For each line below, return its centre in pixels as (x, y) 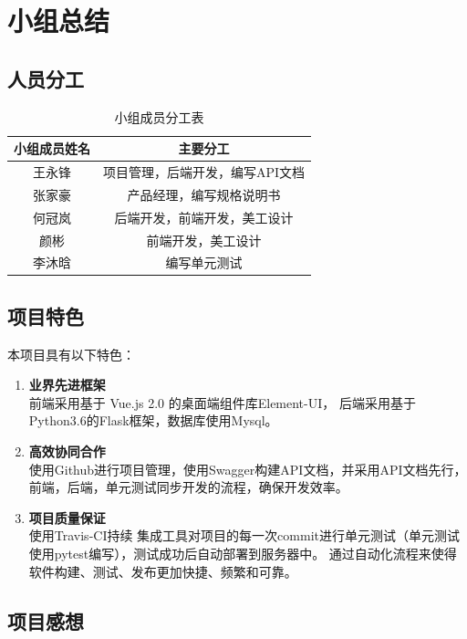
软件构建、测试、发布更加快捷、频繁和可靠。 (163, 571)
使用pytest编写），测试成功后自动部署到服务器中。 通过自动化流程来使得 (243, 554)
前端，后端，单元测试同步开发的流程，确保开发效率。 (188, 487)
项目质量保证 (67, 517)
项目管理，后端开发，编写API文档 (204, 172)
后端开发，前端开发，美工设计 (204, 217)
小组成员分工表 (159, 116)
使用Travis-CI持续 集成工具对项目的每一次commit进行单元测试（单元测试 (244, 535)
